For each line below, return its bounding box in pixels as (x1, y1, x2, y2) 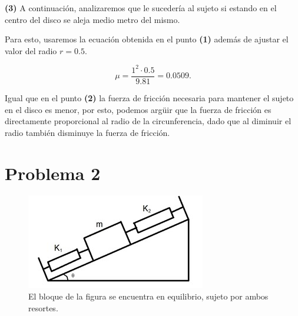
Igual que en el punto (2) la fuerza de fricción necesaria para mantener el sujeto (5, 91, 294, 104)
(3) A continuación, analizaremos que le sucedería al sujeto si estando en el (5, 2, 277, 14)
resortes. (28, 301, 58, 314)
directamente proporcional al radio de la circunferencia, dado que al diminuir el (5, 115, 292, 127)
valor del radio (5, 44, 57, 56)
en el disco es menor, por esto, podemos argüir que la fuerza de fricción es (5, 103, 271, 115)
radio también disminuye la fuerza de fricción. (5, 126, 170, 138)
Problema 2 (5, 161, 101, 185)
